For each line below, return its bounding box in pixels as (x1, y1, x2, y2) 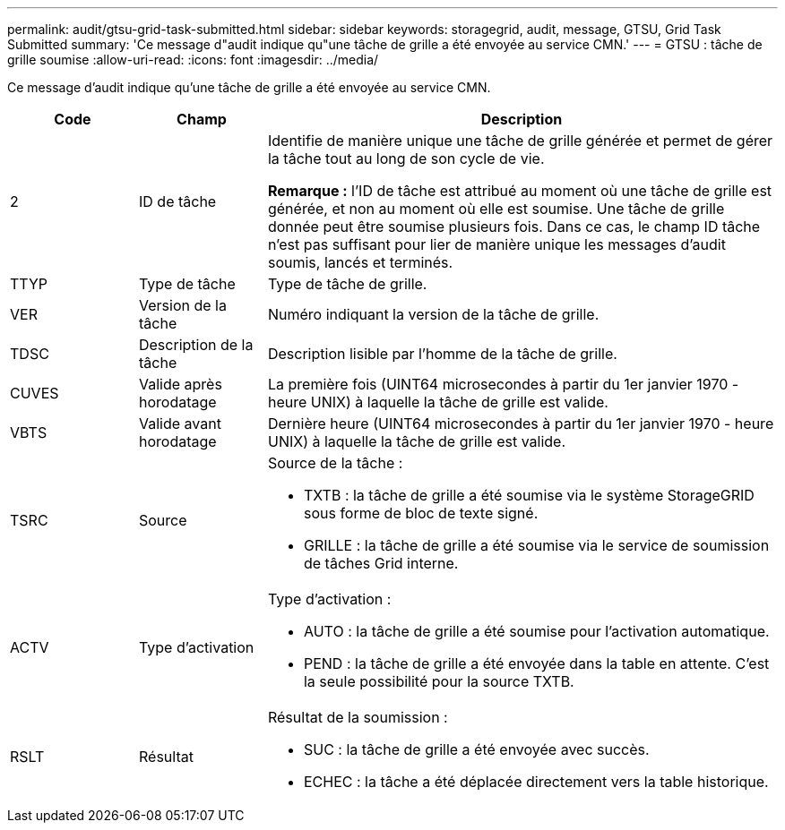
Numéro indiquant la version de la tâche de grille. (267, 305, 600, 323)
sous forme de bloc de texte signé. (303, 504, 539, 522)
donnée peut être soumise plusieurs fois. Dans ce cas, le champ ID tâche (267, 218, 761, 235)
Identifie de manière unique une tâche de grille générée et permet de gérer (267, 132, 773, 150)
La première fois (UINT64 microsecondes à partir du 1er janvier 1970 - (267, 375, 739, 393)
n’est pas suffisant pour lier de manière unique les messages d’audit (267, 235, 726, 253)
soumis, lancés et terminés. (267, 253, 453, 271)
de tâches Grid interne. (303, 554, 459, 572)
